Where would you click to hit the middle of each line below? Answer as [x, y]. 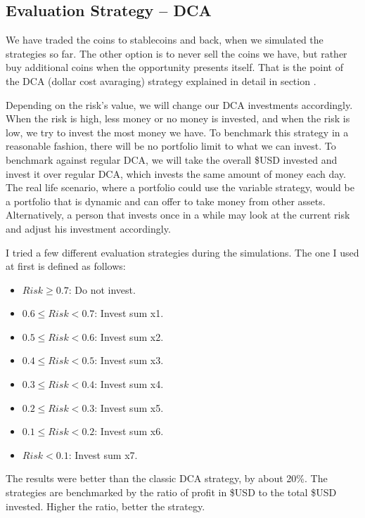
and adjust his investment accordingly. [88, 228]
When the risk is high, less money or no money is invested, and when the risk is [178, 118]
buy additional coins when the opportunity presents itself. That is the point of [175, 67]
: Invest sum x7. [103, 454]
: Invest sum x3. [129, 360]
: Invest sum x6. [129, 431]
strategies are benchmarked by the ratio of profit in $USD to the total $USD [171, 492]
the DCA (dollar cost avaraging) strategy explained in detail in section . [161, 80]
